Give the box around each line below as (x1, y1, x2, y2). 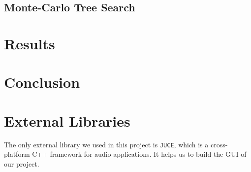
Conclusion (4, 72, 80, 92)
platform (4, 149, 30, 159)
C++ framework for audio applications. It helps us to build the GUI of (32, 149, 247, 159)
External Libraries (4, 110, 130, 131)
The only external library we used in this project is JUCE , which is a (4, 139, 209, 149)
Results (4, 33, 55, 53)
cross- (210, 139, 228, 149)
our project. (4, 158, 39, 169)
